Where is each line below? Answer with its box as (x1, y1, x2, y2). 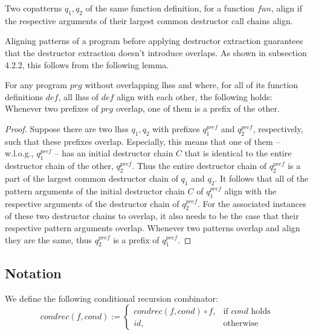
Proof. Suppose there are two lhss (5, 122, 129, 135)
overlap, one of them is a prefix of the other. (115, 102, 280, 115)
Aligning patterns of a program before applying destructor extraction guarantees (5, 34, 303, 47)
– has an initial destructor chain (54, 147, 173, 159)
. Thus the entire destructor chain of (132, 159, 267, 172)
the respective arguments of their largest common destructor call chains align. (5, 14, 293, 27)
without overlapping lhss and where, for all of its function (85, 78, 298, 91)
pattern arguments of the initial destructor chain (5, 184, 185, 197)
